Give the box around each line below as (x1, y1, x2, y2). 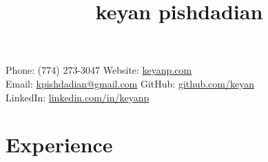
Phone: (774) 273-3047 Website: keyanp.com (6, 63, 192, 77)
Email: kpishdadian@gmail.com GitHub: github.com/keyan (6, 76, 254, 90)
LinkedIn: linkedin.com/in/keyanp (6, 90, 150, 104)
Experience (6, 130, 113, 159)
